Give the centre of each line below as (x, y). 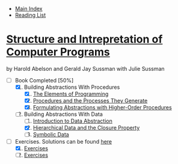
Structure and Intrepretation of (84, 39)
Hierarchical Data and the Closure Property (86, 128)
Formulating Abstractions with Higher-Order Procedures (103, 108)
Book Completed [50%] (44, 80)
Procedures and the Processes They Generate (90, 101)
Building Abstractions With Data (63, 114)
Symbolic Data (51, 135)
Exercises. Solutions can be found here (63, 141)
